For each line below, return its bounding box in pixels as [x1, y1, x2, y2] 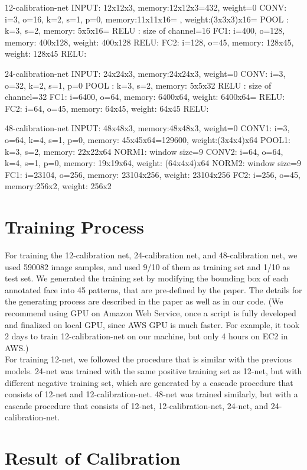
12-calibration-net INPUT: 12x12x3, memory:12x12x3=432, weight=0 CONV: [5, 1, 287, 13]
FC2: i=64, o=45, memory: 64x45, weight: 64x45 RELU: [5, 102, 209, 114]
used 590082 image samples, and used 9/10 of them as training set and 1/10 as [5, 260, 290, 273]
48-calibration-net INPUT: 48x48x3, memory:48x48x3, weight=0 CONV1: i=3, [5, 122, 290, 134]
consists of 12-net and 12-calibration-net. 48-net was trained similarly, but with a [5, 388, 298, 400]
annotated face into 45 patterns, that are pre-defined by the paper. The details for [5, 283, 302, 296]
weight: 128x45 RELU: [5, 47, 87, 60]
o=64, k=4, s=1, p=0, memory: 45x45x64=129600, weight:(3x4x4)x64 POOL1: [5, 133, 290, 145]
